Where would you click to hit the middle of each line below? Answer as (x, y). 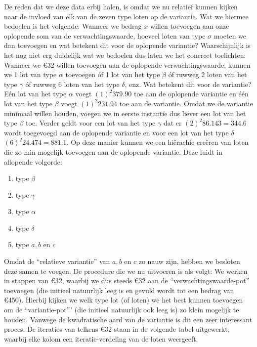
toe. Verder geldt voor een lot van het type (91, 123)
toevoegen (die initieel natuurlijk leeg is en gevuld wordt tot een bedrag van (119, 290)
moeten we (230, 35)
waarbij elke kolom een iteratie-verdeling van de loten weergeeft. (101, 338)
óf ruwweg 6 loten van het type (72, 84)
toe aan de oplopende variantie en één (191, 94)
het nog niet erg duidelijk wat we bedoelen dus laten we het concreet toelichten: (125, 55)
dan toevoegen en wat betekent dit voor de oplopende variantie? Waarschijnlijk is (127, 45)
